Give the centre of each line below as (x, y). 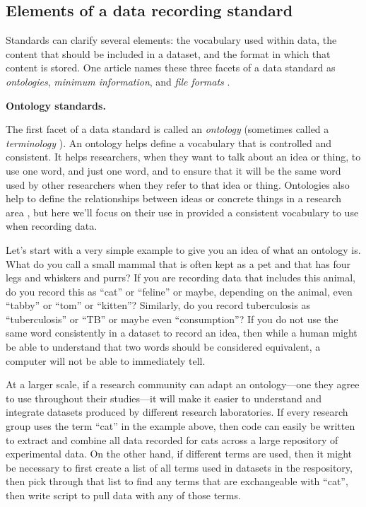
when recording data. (52, 226)
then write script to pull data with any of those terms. (123, 495)
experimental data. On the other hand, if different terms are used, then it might (179, 454)
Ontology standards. (56, 105)
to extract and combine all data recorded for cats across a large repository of (172, 439)
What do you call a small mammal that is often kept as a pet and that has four (178, 263)
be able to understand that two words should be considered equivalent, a (163, 347)
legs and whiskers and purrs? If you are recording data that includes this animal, (181, 278)
